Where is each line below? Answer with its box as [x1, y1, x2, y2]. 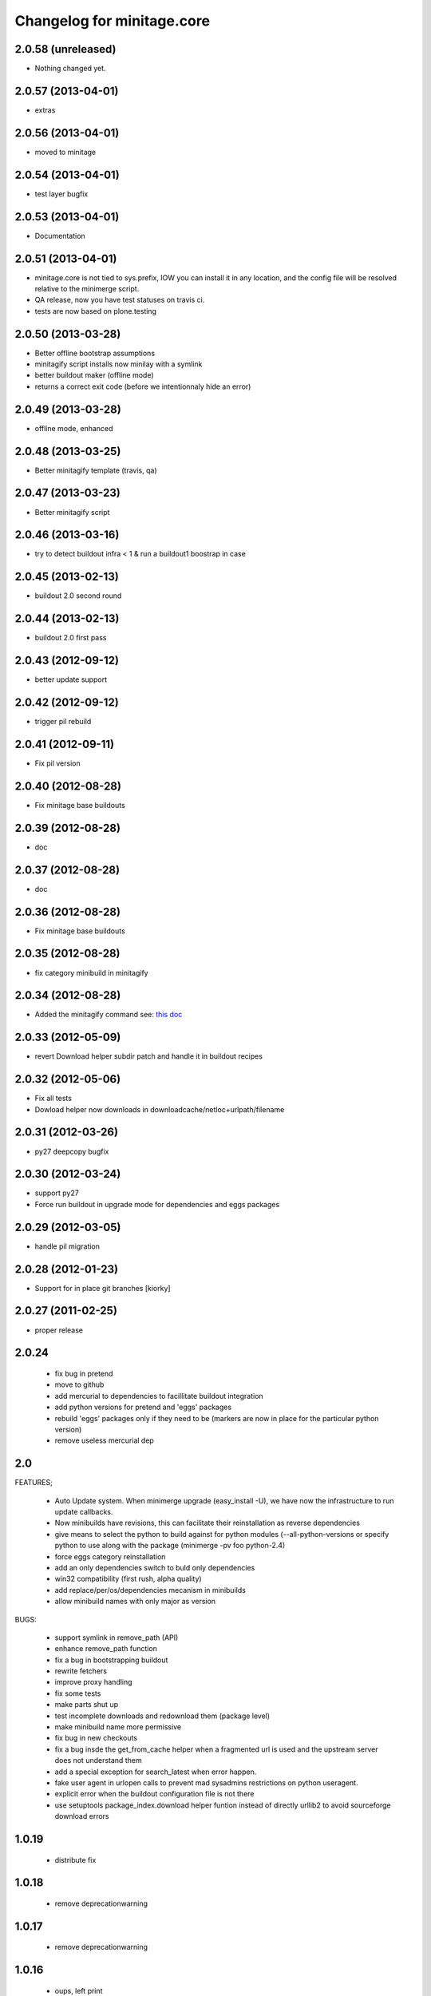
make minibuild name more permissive [54, 1722, 182, 1732]
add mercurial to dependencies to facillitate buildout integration [54, 1391, 263, 1400]
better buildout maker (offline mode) [34, 370, 155, 380]
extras [34, 105, 56, 115]
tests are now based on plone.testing [34, 306, 157, 315]
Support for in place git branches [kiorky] [34, 1283, 171, 1293]
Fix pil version [34, 758, 81, 768]
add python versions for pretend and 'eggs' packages [54, 1402, 231, 1412]
